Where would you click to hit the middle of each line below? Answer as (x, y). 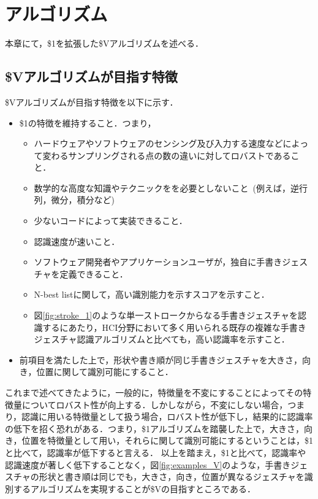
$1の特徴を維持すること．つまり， (88, 122)
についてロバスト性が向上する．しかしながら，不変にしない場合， (155, 404)
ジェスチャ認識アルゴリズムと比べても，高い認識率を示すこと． (162, 339)
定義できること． (94, 273)
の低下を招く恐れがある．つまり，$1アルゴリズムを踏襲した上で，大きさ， (155, 428)
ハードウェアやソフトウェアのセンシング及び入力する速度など (158, 143)
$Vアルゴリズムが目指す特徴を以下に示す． (92, 102)
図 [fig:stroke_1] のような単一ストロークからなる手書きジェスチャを (166, 315)
